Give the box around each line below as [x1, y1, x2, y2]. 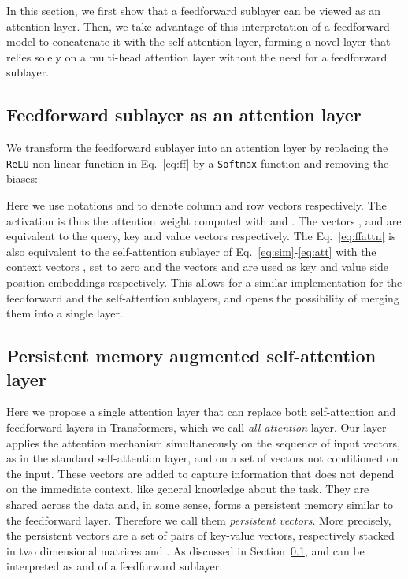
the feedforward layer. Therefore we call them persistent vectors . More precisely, [6, 511, 391, 528]
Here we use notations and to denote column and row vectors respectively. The [6, 197, 387, 213]
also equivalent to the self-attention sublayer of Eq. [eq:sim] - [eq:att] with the [6, 243, 376, 259]
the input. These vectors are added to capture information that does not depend [6, 465, 395, 481]
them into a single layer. [6, 305, 123, 321]
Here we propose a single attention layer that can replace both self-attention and [6, 403, 396, 420]
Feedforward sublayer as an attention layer [6, 102, 362, 127]
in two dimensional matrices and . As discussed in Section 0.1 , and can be [6, 542, 365, 559]
